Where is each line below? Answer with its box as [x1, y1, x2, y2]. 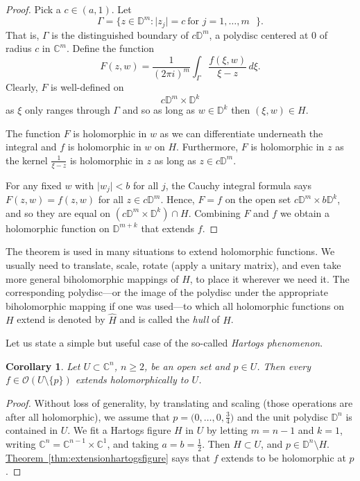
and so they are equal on [6, 205, 111, 220]
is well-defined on [51, 80, 124, 94]
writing [6, 436, 36, 451]
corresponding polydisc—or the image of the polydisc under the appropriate [6, 285, 328, 299]
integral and [6, 139, 57, 154]
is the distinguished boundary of [51, 27, 189, 42]
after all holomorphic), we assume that [6, 409, 170, 423]
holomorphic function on [6, 220, 110, 235]
